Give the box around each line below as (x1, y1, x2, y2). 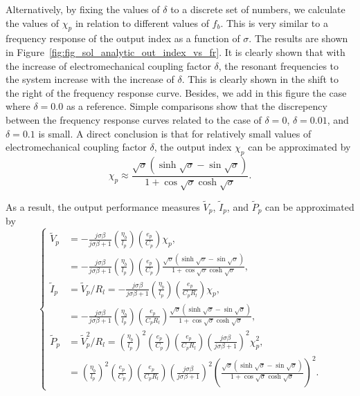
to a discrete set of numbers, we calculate (170, 2, 345, 16)
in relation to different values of (75, 15, 209, 30)
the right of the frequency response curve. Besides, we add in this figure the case (6, 85, 347, 100)
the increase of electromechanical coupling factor (6, 58, 211, 73)
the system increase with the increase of (6, 72, 174, 86)
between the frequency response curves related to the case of (6, 112, 262, 126)
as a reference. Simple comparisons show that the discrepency (66, 99, 327, 113)
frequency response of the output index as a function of (6, 31, 240, 46)
